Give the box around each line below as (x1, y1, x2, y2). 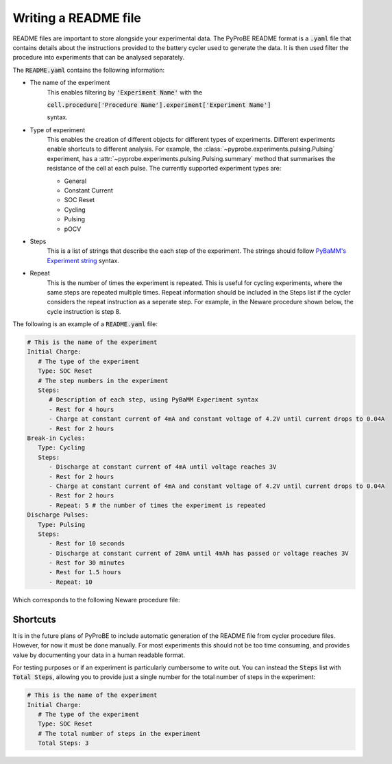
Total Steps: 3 (38, 739, 89, 747)
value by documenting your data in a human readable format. (12, 651, 185, 659)
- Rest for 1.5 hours (49, 569, 121, 576)
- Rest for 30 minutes (49, 559, 125, 567)
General (64, 177, 87, 185)
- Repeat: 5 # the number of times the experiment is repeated (49, 501, 266, 509)
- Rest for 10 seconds (49, 540, 125, 547)
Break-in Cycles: (27, 434, 86, 442)
